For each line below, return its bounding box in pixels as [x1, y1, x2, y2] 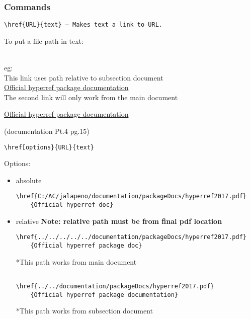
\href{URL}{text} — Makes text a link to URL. [4, 21, 162, 29]
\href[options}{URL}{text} [4, 143, 94, 151]
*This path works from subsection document [16, 305, 153, 316]
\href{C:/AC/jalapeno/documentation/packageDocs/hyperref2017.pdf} [16, 193, 246, 200]
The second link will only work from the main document [4, 92, 178, 102]
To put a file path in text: [4, 35, 84, 46]
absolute [16, 175, 42, 185]
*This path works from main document [16, 256, 137, 267]
